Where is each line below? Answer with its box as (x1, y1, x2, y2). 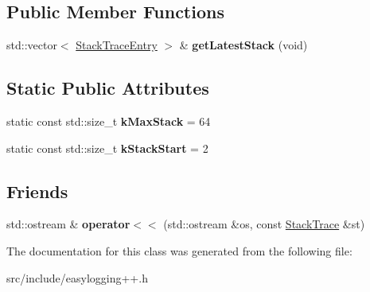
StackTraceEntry (76, 37, 158, 53)
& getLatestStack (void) (179, 37, 308, 53)
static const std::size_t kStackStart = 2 (6, 139, 208, 156)
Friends (6, 178, 68, 203)
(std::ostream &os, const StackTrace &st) (163, 216, 365, 232)
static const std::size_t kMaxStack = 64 (6, 113, 211, 129)
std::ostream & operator (6, 216, 130, 232)
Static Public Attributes (6, 76, 209, 100)
